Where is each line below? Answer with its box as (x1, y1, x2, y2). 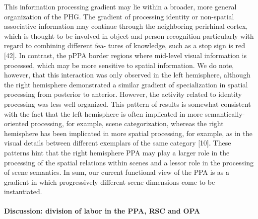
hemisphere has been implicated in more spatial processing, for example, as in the (4, 128, 253, 138)
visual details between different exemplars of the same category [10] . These (4, 138, 231, 148)
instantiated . (4, 186, 42, 197)
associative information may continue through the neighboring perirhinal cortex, (4, 21, 248, 31)
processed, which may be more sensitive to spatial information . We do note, (4, 60, 234, 70)
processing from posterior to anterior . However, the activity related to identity (4, 89, 242, 99)
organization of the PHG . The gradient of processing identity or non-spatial (4, 11, 234, 21)
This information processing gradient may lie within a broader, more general (4, 1, 237, 11)
